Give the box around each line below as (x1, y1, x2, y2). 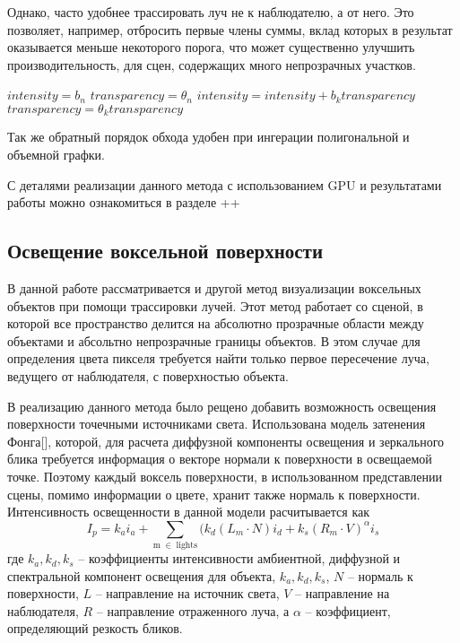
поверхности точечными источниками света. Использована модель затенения (7, 414, 426, 433)
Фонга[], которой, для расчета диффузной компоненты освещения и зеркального (7, 431, 445, 450)
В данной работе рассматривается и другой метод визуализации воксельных (7, 279, 421, 297)
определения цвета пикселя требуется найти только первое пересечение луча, (7, 349, 430, 368)
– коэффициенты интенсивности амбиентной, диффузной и (78, 549, 401, 568)
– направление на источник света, (95, 584, 280, 603)
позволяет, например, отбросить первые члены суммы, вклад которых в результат (7, 20, 453, 39)
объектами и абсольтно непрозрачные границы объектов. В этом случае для (7, 331, 421, 350)
